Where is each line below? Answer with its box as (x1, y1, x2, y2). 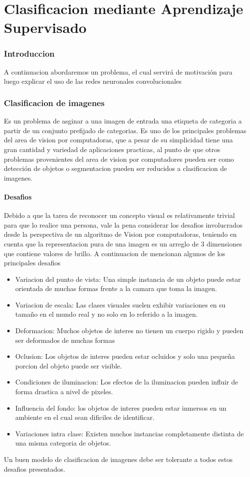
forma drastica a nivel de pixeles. (15, 386, 113, 397)
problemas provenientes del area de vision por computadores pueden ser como (4, 154, 234, 164)
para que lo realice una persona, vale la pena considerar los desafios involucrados (4, 219, 243, 230)
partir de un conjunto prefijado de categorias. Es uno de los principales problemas (4, 125, 247, 135)
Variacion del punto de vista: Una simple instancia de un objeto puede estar (15, 274, 241, 284)
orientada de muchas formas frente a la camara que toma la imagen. (15, 283, 217, 293)
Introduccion (4, 47, 55, 60)
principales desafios (4, 258, 60, 268)
